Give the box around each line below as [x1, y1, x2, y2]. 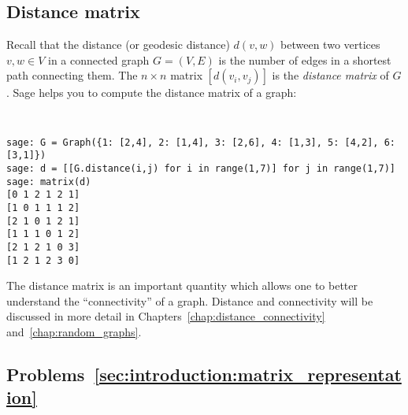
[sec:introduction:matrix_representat [94, 361, 402, 386]
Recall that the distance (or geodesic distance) [6, 36, 230, 53]
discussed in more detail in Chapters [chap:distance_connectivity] [6, 308, 325, 324]
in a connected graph [47, 51, 150, 68]
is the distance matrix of [272, 67, 389, 83]
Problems [6, 361, 85, 386]
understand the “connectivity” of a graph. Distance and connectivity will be [6, 292, 373, 309]
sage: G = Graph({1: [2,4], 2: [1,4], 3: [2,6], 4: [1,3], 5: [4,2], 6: [6, 136, 395, 148]
